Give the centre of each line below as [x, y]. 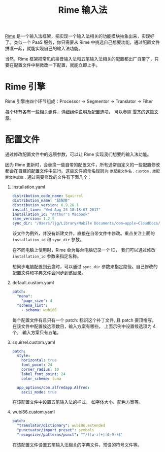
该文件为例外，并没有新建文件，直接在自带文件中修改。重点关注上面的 [83, 233]
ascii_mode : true [39, 392]
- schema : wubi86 [39, 310]
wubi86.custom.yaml [33, 412]
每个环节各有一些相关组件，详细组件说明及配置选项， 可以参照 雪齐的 [75, 112]
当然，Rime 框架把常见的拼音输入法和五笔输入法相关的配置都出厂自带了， [80, 59]
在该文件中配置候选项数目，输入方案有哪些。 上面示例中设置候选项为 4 [84, 326]
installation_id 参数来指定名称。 [47, 256]
